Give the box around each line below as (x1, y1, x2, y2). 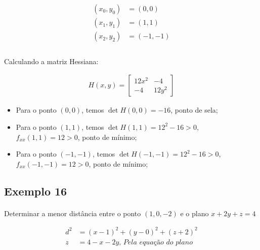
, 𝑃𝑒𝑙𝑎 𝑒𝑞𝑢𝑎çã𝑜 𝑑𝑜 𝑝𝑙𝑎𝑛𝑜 (119, 238, 193, 246)
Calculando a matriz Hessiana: (4, 56, 99, 66)
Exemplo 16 (4, 183, 67, 198)
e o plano (180, 208, 209, 218)
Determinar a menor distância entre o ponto (4, 208, 141, 218)
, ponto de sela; (170, 105, 218, 115)
